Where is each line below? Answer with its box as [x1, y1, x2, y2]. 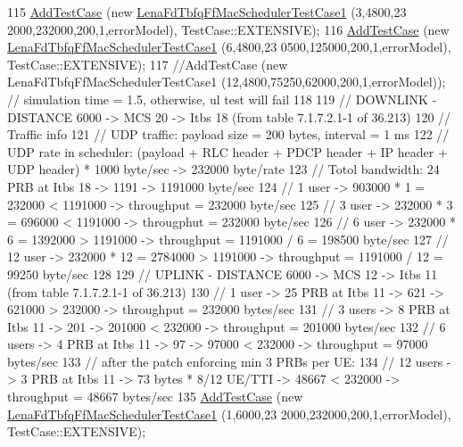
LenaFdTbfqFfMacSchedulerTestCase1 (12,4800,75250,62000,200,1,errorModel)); [7, 72, 446, 91]
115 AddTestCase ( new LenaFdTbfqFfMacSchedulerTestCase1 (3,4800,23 [7, 3, 407, 21]
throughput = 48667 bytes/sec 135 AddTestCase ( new [7, 387, 303, 406]
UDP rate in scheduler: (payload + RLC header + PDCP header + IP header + [7, 142, 448, 161]
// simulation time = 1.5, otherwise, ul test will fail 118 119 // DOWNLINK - [7, 89, 437, 108]
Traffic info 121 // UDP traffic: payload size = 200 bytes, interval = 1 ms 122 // [7, 125, 450, 144]
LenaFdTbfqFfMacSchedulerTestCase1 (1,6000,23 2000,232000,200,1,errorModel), [7, 404, 451, 423]
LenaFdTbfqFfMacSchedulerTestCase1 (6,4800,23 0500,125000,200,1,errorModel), [7, 37, 451, 56]
